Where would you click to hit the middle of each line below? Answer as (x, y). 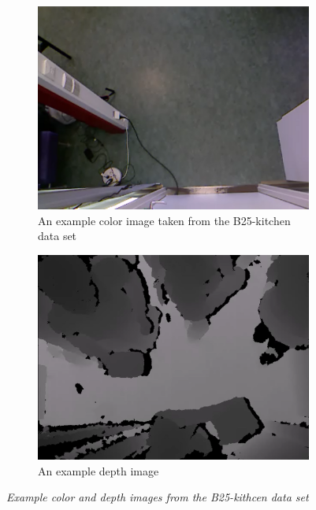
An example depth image (99, 470)
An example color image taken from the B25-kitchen (164, 220)
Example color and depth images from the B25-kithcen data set (158, 497)
